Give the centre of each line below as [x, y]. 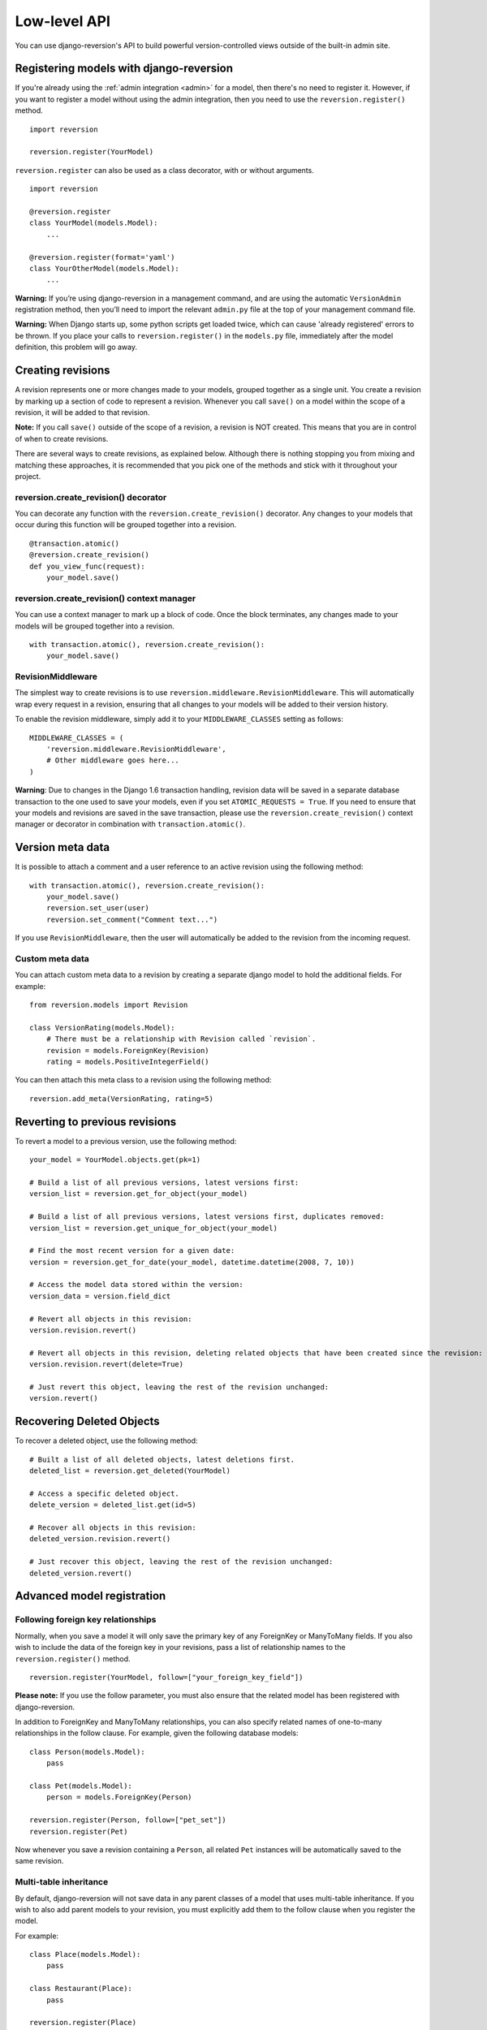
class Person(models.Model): [87, 1751]
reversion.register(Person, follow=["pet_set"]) [128, 1820]
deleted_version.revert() [81, 1573]
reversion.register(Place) [83, 2023]
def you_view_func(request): [87, 566]
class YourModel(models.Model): [94, 223]
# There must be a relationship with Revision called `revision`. [181, 1039]
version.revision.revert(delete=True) [107, 1365]
